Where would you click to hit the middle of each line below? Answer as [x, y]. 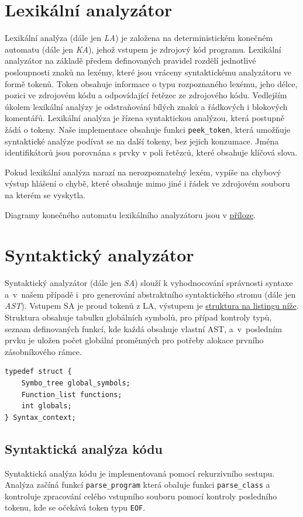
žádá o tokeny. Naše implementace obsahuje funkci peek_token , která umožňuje [148, 129]
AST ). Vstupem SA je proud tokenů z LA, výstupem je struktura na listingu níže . [152, 306]
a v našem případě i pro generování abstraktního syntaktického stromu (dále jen [150, 294]
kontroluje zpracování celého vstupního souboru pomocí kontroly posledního [141, 496]
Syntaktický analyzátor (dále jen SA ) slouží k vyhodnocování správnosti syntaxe [149, 283]
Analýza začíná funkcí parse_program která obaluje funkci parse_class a [137, 485]
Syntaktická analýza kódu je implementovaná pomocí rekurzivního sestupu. [140, 473]
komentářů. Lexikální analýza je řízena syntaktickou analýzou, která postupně [145, 118]
